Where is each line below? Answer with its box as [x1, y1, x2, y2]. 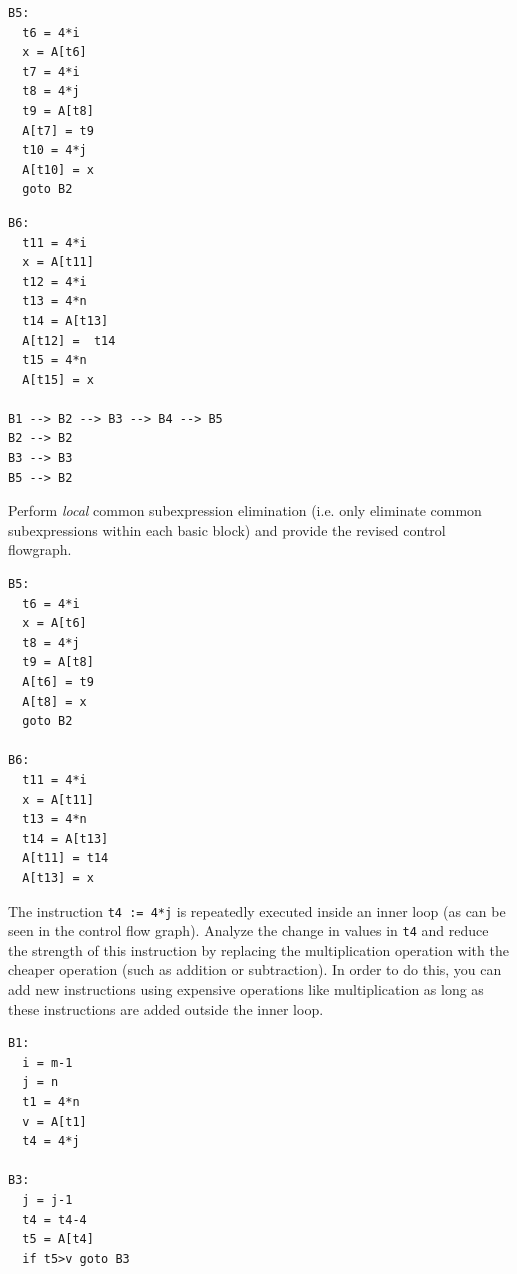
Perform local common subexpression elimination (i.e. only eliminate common [8, 500, 482, 521]
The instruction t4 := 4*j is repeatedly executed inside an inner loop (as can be [8, 900, 506, 921]
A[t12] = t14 [22, 333, 116, 348]
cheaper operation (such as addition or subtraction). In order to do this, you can [8, 959, 502, 980]
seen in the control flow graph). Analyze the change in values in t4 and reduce [8, 920, 489, 941]
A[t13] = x [22, 870, 94, 885]
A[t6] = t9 [22, 675, 94, 689]
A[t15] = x [22, 372, 94, 387]
